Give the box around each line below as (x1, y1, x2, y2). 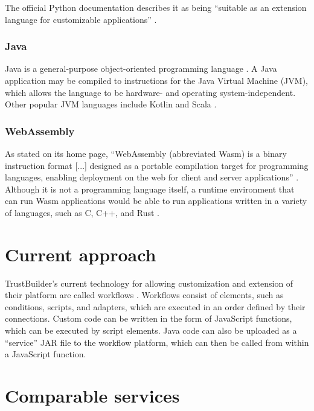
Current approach (5, 241, 156, 266)
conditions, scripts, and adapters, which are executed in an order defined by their (5, 300, 306, 313)
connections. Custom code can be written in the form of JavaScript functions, (5, 312, 292, 325)
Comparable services (5, 383, 180, 408)
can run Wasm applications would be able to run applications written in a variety (5, 194, 307, 207)
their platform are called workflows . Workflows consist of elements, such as (5, 288, 284, 301)
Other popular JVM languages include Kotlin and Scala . (5, 98, 217, 110)
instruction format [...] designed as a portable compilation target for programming (5, 159, 309, 171)
